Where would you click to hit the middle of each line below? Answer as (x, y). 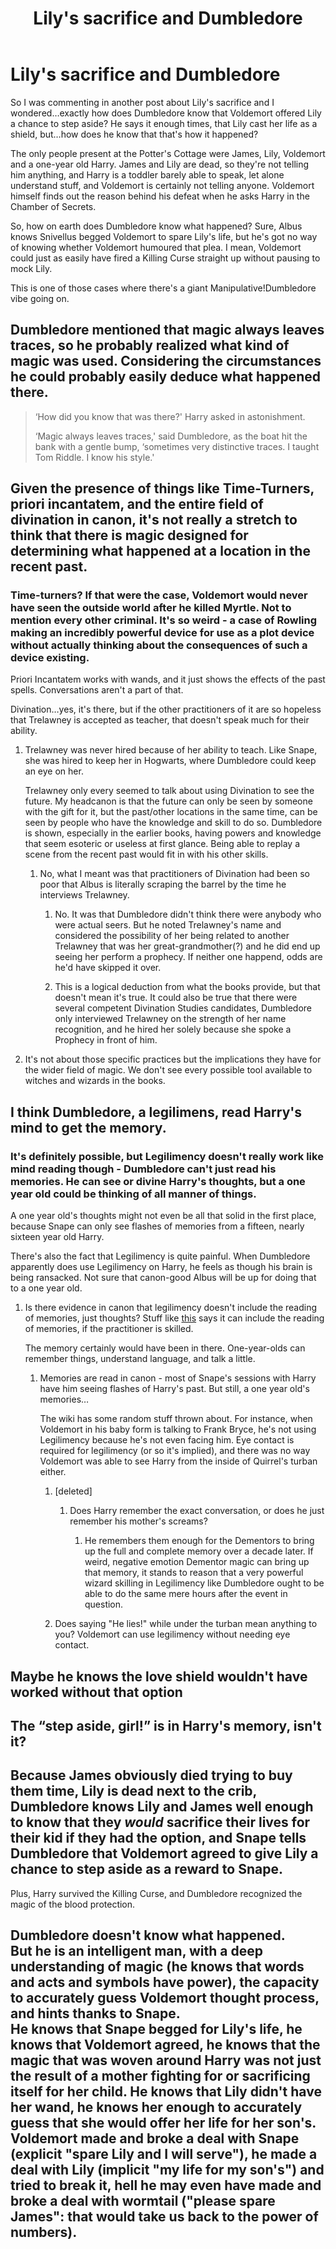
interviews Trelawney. (84, 895)
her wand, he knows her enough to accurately (156, 2107)
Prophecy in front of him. (106, 1040)
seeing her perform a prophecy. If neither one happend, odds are (188, 957)
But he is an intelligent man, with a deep (136, 1951)
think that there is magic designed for (129, 535)
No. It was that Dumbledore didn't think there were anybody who (188, 914)
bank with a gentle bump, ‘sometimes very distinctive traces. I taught (177, 446)
